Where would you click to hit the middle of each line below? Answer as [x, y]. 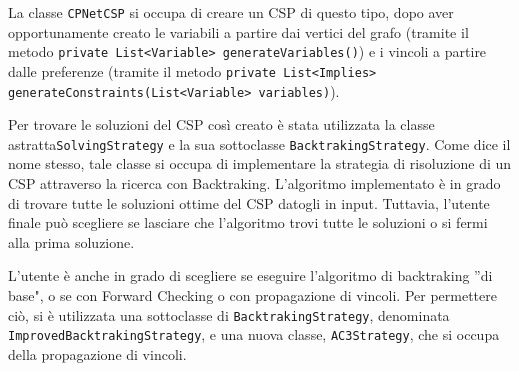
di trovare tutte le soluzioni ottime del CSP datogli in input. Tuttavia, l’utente [249, 202]
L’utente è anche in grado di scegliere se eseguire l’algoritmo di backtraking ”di [250, 275]
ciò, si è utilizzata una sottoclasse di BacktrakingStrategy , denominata [229, 314]
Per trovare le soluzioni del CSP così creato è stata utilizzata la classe [221, 124]
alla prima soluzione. [71, 241]
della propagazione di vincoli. [97, 353]
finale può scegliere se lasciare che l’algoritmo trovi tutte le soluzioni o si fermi [248, 222]
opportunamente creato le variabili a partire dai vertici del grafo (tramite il [238, 31]
